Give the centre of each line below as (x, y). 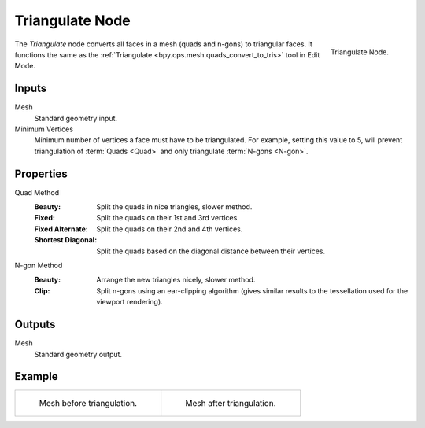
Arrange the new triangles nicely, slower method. (176, 280)
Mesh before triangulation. (88, 404)
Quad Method (37, 192)
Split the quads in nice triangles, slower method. (174, 207)
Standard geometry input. (76, 118)
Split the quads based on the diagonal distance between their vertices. (211, 251)
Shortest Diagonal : (66, 240)
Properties (41, 173)
